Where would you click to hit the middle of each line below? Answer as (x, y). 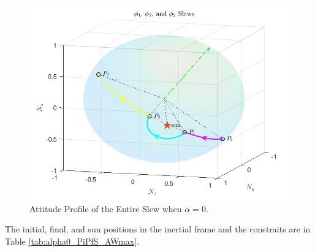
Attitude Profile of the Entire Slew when (106, 208)
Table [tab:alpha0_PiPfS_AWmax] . (72, 241)
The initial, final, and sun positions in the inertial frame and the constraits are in (158, 229)
